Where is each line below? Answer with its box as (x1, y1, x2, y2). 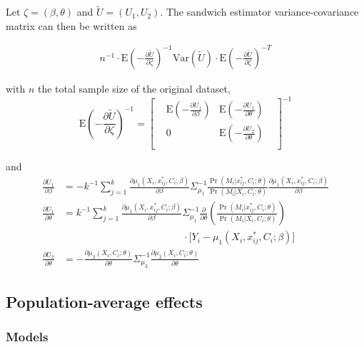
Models (6, 327, 49, 345)
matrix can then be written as (6, 18, 137, 33)
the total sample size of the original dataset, (37, 81, 231, 95)
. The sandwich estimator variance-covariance (160, 4, 359, 19)
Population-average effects (6, 290, 203, 312)
